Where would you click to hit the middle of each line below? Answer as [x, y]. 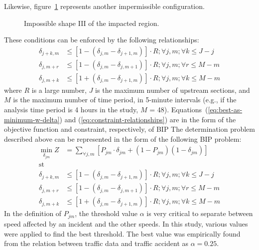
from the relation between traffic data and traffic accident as [96, 243]
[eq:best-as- [225, 110]
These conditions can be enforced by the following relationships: [102, 40]
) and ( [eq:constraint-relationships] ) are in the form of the [148, 119]
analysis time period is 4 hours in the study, [71, 110]
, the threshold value [106, 213]
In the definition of [33, 213]
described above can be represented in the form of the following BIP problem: [123, 138]
